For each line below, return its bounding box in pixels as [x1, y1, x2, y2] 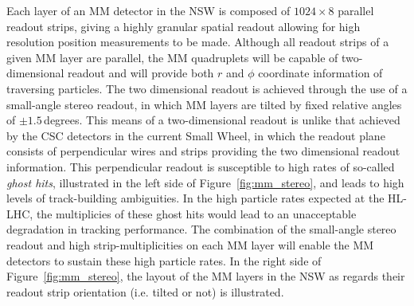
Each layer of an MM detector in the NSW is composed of [6, 2, 291, 18]
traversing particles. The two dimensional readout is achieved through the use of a [6, 80, 408, 96]
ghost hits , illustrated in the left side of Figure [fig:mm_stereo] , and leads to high [6, 174, 404, 190]
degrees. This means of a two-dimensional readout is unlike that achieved [44, 112, 400, 128]
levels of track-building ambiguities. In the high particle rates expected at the [6, 190, 385, 206]
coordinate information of [258, 65, 383, 81]
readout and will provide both [68, 65, 214, 81]
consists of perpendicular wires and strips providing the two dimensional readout [6, 143, 400, 159]
